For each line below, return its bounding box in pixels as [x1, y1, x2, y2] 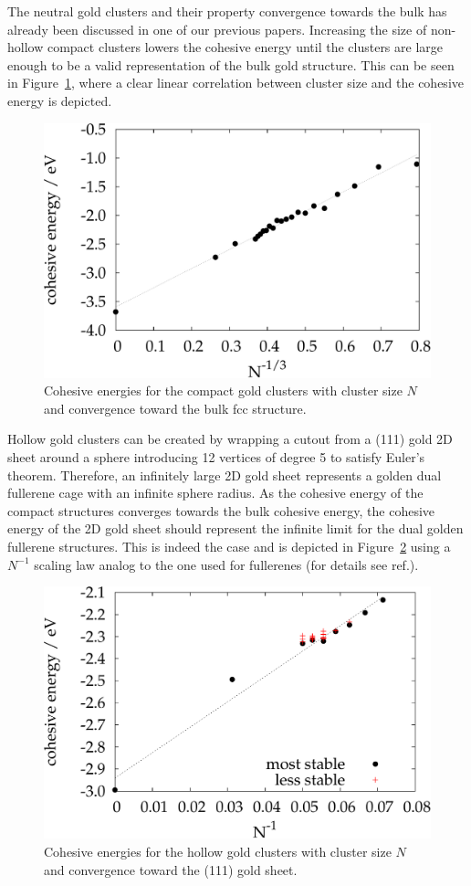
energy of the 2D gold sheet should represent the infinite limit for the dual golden [7, 519, 464, 538]
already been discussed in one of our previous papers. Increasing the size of [7, 19, 427, 38]
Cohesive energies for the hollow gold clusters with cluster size [44, 841, 392, 860]
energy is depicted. [7, 90, 112, 110]
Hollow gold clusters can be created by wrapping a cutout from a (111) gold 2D [7, 429, 453, 448]
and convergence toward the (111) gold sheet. [44, 860, 298, 879]
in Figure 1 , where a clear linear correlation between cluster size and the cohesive [7, 73, 464, 92]
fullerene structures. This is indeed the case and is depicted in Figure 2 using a [7, 536, 451, 555]
